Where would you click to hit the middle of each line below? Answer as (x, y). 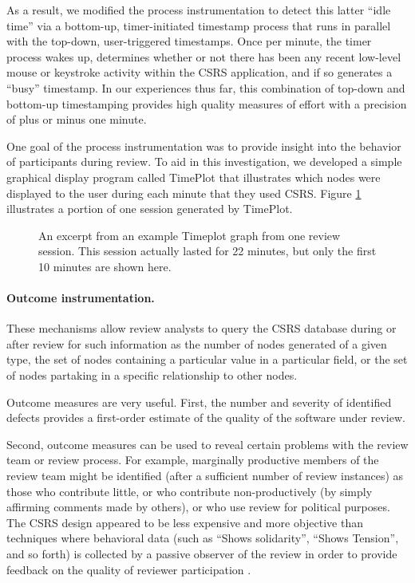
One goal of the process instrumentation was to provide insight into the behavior (204, 146)
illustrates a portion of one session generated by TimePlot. (150, 209)
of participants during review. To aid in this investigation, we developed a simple (204, 162)
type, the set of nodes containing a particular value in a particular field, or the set (207, 359)
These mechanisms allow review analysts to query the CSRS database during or (202, 328)
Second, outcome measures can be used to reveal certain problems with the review (207, 444)
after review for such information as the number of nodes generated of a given (197, 343)
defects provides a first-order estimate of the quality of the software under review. (206, 418)
